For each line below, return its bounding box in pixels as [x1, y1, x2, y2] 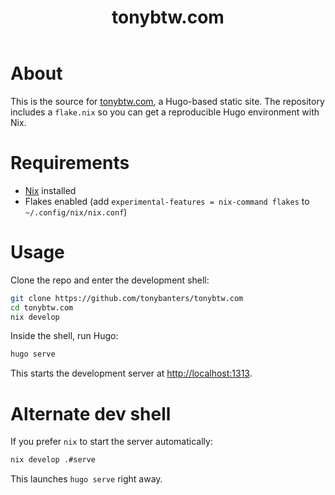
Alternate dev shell [10, 402, 172, 425]
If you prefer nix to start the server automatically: [10, 436, 213, 448]
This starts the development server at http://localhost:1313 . [10, 367, 253, 380]
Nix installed [24, 184, 77, 196]
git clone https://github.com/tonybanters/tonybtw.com [10, 293, 244, 303]
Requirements [10, 152, 130, 175]
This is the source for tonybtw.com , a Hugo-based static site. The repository [10, 95, 325, 107]
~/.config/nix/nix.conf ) [24, 206, 128, 218]
